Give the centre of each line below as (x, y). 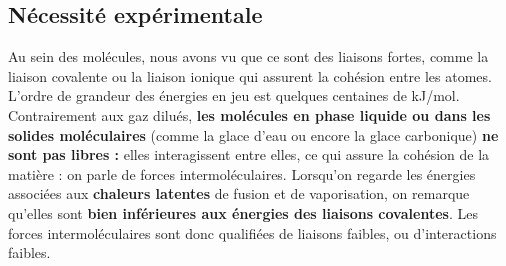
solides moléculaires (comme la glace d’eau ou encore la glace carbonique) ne (253, 134)
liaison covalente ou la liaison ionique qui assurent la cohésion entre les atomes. (250, 75)
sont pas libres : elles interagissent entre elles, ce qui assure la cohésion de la (249, 154)
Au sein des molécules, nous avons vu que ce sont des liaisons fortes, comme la (248, 56)
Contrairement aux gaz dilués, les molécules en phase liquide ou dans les (249, 114)
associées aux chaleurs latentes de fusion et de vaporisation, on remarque (239, 193)
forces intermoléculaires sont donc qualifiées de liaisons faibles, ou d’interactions (252, 232)
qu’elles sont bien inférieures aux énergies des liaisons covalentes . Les (243, 212)
